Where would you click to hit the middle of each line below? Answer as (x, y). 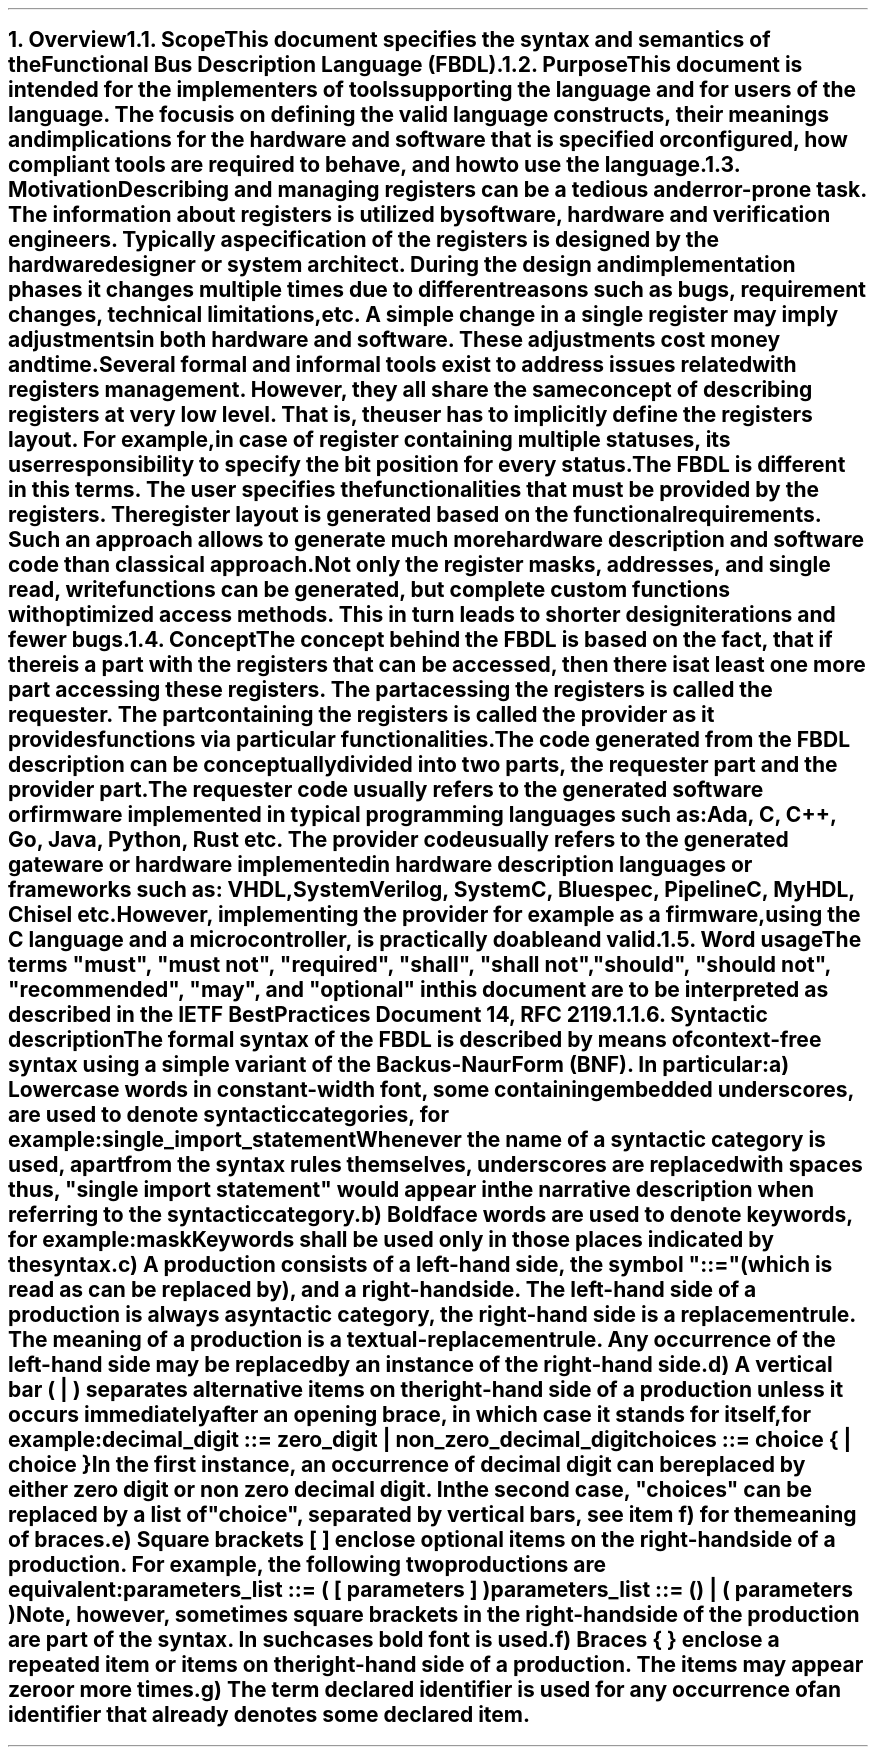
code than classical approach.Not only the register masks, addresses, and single (419, 565)
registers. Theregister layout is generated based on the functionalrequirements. (415, 515)
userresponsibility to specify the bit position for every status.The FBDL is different (427, 465)
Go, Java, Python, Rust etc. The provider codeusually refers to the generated (398, 840)
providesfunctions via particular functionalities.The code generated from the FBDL (429, 740)
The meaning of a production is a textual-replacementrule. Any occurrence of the (422, 1340)
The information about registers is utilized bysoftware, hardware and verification (419, 215)
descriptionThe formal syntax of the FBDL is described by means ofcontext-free (415, 1040)
